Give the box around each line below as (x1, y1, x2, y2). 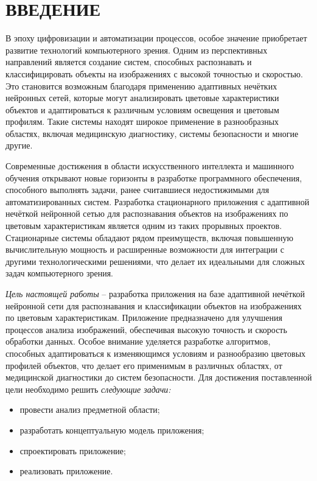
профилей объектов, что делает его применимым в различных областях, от (5, 359, 282, 371)
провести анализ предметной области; (19, 403, 160, 416)
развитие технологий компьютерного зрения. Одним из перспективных (5, 43, 268, 56)
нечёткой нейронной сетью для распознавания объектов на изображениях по (5, 207, 288, 220)
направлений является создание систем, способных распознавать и (5, 55, 252, 68)
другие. (5, 139, 33, 152)
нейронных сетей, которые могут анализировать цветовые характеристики (5, 91, 279, 104)
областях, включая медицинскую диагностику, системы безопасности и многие (5, 127, 299, 139)
